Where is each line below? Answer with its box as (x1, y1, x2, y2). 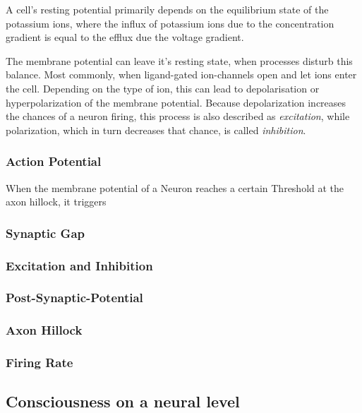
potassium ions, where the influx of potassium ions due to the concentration (6, 16, 334, 30)
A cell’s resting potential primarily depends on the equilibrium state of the (6, 2, 329, 16)
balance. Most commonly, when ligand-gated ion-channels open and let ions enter (6, 67, 357, 82)
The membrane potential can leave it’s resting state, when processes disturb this (6, 53, 353, 68)
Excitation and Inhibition (6, 256, 153, 274)
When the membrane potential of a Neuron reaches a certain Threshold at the (6, 180, 344, 195)
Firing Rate (6, 354, 73, 371)
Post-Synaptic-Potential (6, 289, 143, 306)
